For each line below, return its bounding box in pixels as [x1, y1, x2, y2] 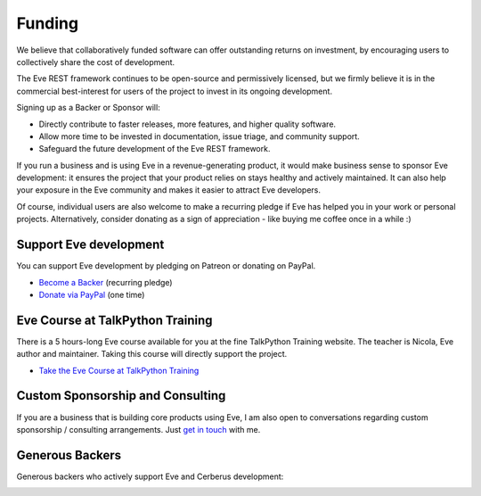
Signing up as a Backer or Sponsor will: [16, 103, 160, 113]
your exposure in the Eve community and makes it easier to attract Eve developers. [16, 185, 321, 195]
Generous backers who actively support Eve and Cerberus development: [16, 471, 284, 482]
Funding [16, 13, 79, 33]
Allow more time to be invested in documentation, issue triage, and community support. [38, 130, 360, 142]
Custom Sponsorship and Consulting [16, 388, 226, 403]
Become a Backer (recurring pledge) [38, 277, 173, 287]
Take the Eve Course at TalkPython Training [38, 365, 200, 376]
